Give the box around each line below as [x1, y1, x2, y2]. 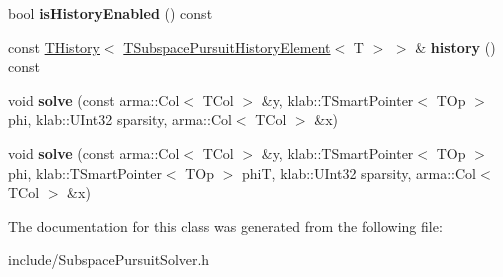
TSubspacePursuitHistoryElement [123, 36, 331, 57]
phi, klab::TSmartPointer [8, 162, 162, 183]
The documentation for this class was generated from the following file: [8, 215, 443, 236]
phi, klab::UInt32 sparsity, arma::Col [8, 109, 232, 130]
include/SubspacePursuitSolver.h [8, 249, 210, 270]
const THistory [8, 36, 100, 57]
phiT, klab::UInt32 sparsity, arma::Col [242, 162, 477, 183]
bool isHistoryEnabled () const [8, 3, 213, 23]
